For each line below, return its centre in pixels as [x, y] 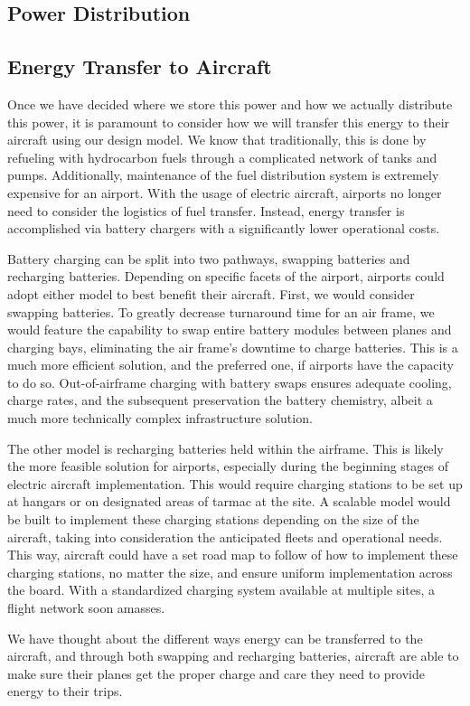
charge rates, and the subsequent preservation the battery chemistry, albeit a [220, 400]
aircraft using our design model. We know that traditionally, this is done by [217, 140]
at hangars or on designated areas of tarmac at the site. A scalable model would [229, 501]
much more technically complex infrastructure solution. [160, 418]
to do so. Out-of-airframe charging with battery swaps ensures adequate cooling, [230, 382]
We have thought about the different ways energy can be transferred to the [215, 638]
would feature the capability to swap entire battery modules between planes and [230, 329]
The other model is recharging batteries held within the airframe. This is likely [226, 448]
